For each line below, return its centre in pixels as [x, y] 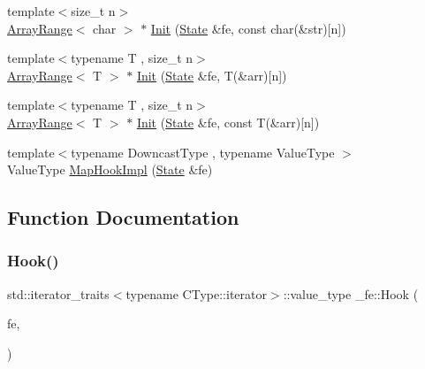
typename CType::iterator [196, 293]
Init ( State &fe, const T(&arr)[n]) [228, 122]
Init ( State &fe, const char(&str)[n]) [248, 28]
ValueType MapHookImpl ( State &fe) [110, 169]
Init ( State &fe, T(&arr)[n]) [212, 75]
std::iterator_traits [58, 293]
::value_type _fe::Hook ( [351, 293]
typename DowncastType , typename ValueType [203, 152]
